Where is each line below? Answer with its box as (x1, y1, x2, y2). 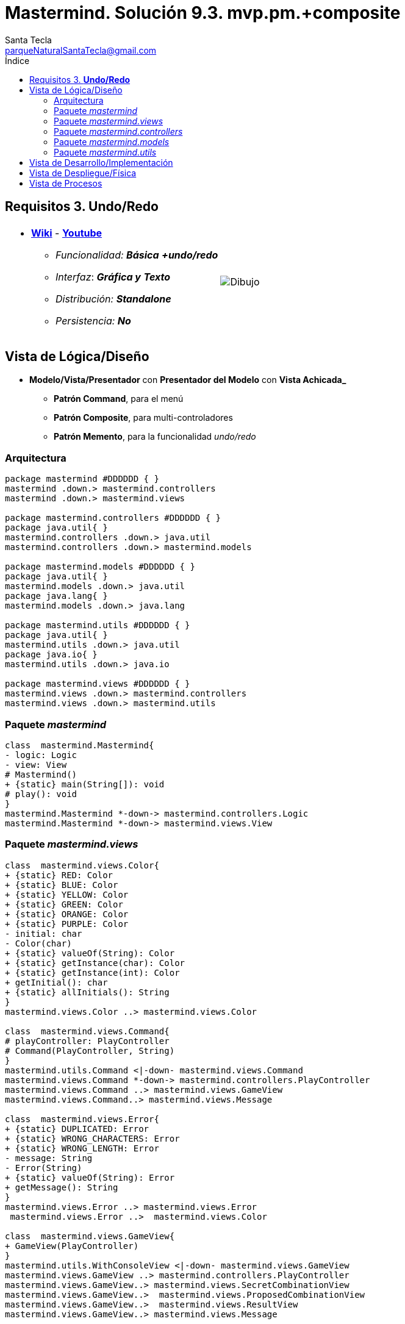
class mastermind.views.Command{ (5, 1026, 170, 1036)
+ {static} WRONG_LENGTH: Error (5, 1143, 159, 1153)
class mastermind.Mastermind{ (5, 740, 154, 750)
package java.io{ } (5, 649, 98, 660)
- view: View (5, 759, 67, 770)
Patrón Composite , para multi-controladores (54, 412, 233, 423)
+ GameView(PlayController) (5, 1240, 139, 1251)
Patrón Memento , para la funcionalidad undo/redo (54, 431, 256, 442)
